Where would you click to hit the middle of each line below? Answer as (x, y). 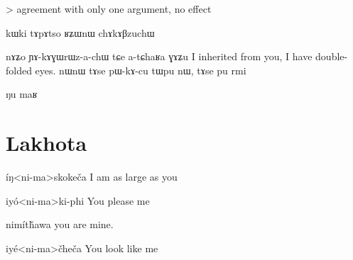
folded (19, 70)
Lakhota (47, 143)
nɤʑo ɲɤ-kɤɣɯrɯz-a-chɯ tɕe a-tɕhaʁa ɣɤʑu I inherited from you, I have (159, 56)
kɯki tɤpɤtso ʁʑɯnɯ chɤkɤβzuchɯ (80, 32)
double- (332, 56)
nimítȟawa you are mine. (60, 224)
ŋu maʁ (22, 94)
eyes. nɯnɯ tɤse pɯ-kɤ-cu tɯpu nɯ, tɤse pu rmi (141, 70)
